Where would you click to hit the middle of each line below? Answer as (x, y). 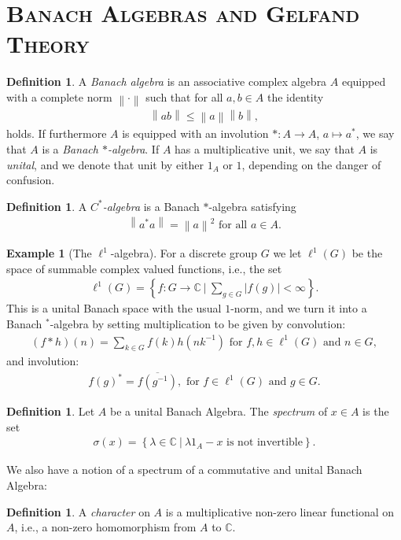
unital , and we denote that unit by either (105, 164)
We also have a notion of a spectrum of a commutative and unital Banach (184, 470)
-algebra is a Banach (151, 206)
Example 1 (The (49, 253)
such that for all (184, 96)
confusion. (31, 180)
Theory (48, 44)
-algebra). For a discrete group (184, 253)
